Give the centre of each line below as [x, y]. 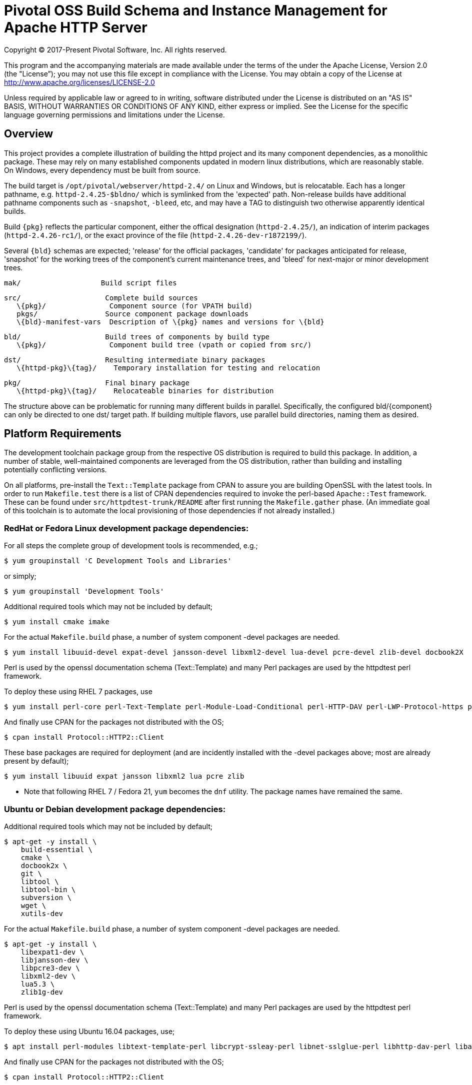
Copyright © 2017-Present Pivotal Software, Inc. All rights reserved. [115, 49]
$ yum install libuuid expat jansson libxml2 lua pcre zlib [124, 776]
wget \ [33, 905]
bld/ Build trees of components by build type [137, 337]
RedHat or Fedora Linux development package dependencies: [126, 528]
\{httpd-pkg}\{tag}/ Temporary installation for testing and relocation [168, 368]
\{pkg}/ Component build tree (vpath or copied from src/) [164, 345]
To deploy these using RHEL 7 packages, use [78, 692]
